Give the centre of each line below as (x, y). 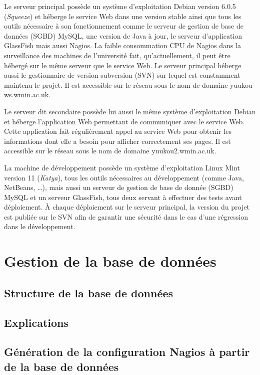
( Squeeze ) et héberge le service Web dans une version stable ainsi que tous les (123, 16)
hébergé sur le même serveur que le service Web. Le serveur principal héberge (123, 65)
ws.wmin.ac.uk (26, 95)
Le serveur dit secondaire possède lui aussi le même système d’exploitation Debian (130, 111)
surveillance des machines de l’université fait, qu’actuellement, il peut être (117, 55)
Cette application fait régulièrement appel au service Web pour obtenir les (118, 131)
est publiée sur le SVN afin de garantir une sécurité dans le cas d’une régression (126, 216)
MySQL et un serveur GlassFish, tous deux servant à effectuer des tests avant (123, 197)
